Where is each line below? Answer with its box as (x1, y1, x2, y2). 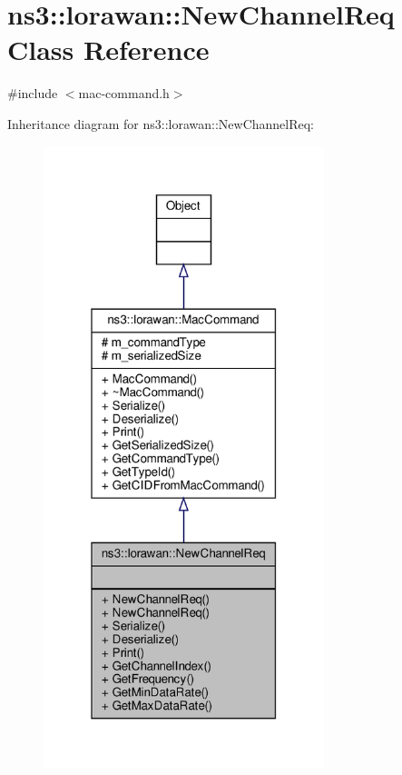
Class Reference (7, 31, 210, 68)
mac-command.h (78, 84, 170, 103)
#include (7, 84, 58, 103)
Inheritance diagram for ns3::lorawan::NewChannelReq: (7, 114, 315, 133)
